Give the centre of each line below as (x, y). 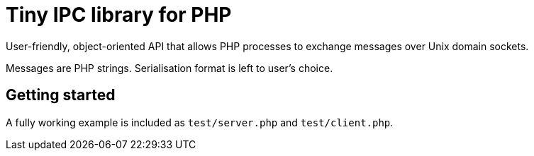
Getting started (61, 95)
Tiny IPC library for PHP (119, 15)
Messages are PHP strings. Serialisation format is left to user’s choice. (169, 68)
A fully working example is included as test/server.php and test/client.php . (200, 122)
